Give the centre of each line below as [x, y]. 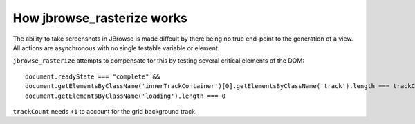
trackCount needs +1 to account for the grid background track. [105, 111]
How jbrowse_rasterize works [100, 18]
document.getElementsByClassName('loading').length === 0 [126, 96]
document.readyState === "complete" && [93, 76]
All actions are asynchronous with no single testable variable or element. [116, 48]
